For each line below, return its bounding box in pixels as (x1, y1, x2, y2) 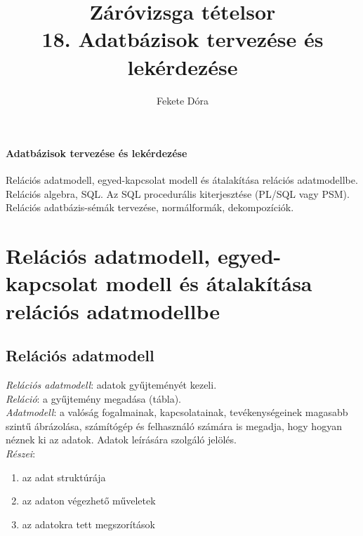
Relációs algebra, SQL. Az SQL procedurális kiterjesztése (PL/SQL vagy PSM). (6, 186, 350, 201)
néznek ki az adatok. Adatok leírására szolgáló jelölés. (6, 432, 237, 447)
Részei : (6, 446, 36, 460)
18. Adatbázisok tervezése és (41, 25, 324, 53)
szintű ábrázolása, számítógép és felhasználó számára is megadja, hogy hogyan (6, 418, 342, 433)
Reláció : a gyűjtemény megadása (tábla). (6, 391, 181, 406)
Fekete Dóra (157, 93, 209, 107)
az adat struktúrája (22, 469, 106, 484)
